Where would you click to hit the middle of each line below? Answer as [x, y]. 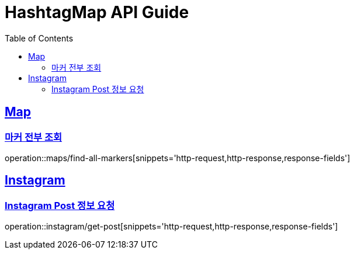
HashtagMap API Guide [97, 12]
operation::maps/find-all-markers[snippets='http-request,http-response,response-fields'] [178, 158]
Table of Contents [39, 38]
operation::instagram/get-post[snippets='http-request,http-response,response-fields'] [171, 227]
